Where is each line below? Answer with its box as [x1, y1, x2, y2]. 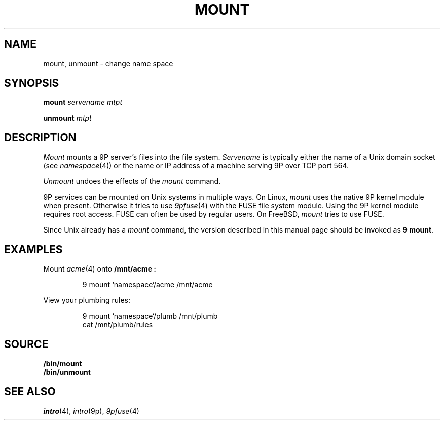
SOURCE [4, 337, 49, 351]
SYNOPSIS [4, 76, 59, 90]
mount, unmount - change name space [43, 59, 173, 68]
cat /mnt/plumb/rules [82, 320, 153, 329]
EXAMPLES [4, 243, 63, 256]
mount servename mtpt [43, 98, 123, 107]
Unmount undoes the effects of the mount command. [43, 177, 221, 186]
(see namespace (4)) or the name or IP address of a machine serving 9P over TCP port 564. [43, 161, 349, 170]
